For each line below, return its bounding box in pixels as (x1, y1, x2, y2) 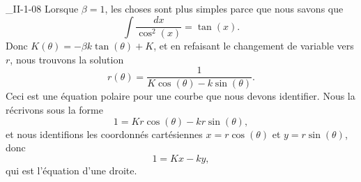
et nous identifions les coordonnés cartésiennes (6, 126, 203, 141)
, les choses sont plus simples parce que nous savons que (105, 1, 344, 15)
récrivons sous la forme (6, 103, 103, 117)
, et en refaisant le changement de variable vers (153, 38, 354, 53)
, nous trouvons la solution (10, 52, 124, 66)
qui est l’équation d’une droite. (6, 162, 137, 177)
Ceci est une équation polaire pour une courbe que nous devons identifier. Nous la (6, 89, 355, 103)
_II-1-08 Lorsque (6, 1, 79, 15)
